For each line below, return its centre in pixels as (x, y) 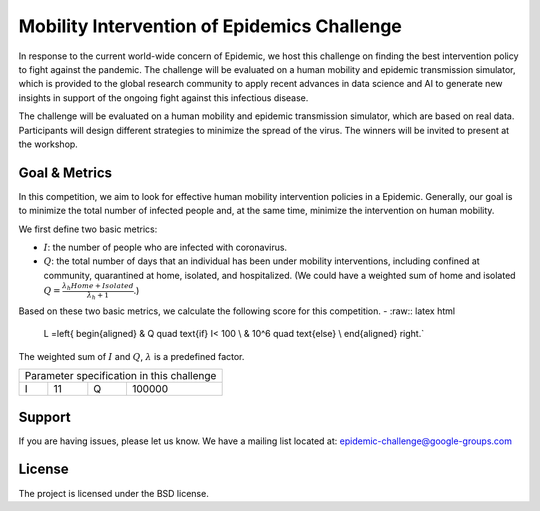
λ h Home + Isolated (97, 286)
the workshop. (48, 144)
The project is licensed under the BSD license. (113, 493)
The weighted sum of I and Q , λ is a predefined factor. (131, 356)
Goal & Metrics (65, 172)
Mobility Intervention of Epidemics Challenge (210, 26)
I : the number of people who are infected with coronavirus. (165, 247)
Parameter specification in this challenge (120, 376)
